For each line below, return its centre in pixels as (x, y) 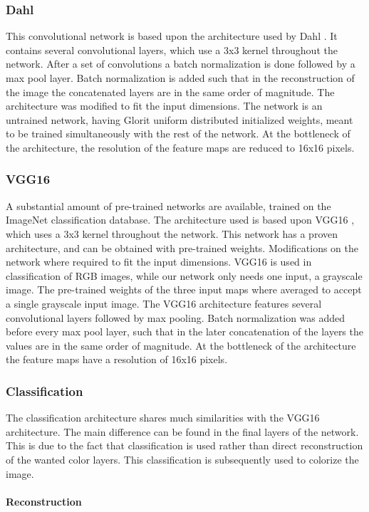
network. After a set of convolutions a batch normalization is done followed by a (181, 64)
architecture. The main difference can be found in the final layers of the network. (182, 431)
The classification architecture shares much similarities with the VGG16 (163, 418)
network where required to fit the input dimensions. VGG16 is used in (159, 262)
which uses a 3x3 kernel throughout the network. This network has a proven (172, 233)
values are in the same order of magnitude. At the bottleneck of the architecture (181, 345)
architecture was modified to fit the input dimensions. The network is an (164, 106)
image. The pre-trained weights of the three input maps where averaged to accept (184, 289)
